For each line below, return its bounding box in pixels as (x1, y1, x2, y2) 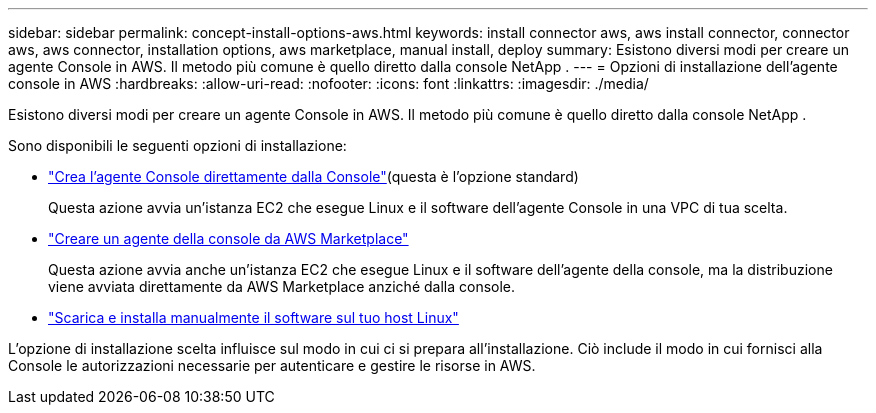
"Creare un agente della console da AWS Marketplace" (48, 230, 409, 247)
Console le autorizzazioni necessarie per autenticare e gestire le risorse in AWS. (8, 357, 536, 374)
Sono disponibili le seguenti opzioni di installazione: (8, 137, 347, 154)
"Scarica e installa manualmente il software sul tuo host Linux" (48, 309, 459, 326)
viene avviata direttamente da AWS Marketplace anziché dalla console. (48, 278, 516, 295)
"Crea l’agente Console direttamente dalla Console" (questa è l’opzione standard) (48, 168, 579, 185)
